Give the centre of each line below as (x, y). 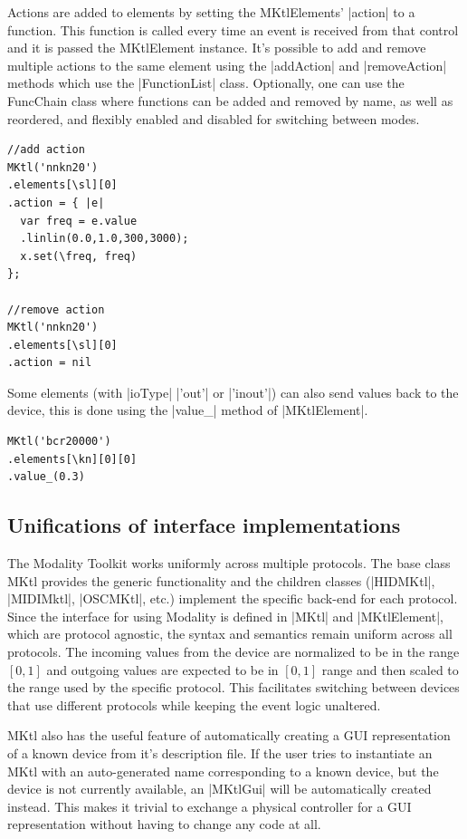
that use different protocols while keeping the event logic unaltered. (194, 704)
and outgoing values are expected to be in (162, 669)
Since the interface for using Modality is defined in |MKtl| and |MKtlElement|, (225, 616)
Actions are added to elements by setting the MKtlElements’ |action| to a (211, 12)
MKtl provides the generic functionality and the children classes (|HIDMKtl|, (221, 580)
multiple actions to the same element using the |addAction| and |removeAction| (227, 65)
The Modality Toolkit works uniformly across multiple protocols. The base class (229, 563)
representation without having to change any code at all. (164, 824)
